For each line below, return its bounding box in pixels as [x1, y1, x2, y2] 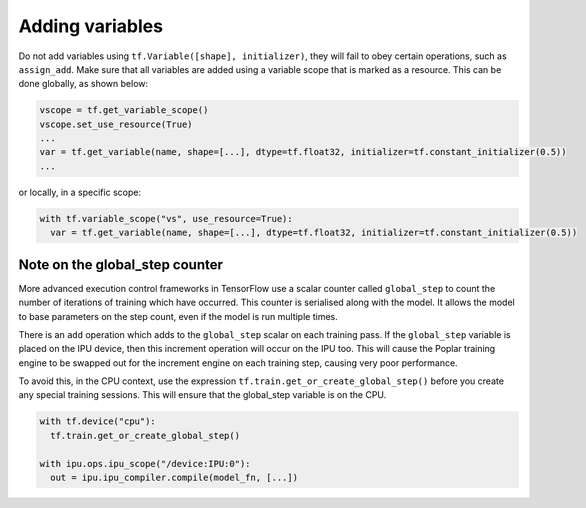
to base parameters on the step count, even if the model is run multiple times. [18, 310, 339, 322]
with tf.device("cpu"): [39, 416, 157, 427]
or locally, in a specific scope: [18, 186, 142, 198]
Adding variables [18, 15, 164, 37]
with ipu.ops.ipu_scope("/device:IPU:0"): [39, 458, 251, 469]
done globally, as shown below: [18, 78, 149, 90]
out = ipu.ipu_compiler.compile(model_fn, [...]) [50, 472, 299, 484]
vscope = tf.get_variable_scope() [39, 105, 209, 116]
